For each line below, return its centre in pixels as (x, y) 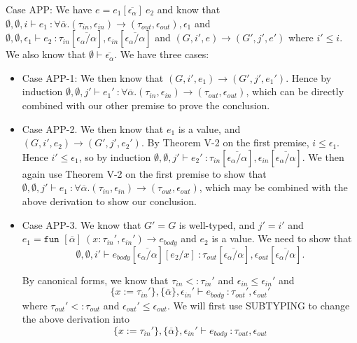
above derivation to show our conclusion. (109, 201)
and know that (189, 9)
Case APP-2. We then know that (93, 128)
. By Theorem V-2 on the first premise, (225, 142)
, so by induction (115, 156)
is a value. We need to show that (282, 238)
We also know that (46, 54)
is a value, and (209, 128)
